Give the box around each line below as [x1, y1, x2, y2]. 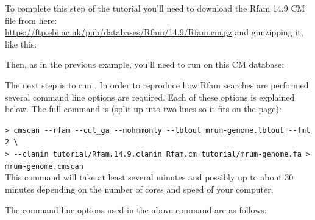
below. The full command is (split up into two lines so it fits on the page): [5, 102, 281, 115]
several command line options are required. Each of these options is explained [5, 90, 295, 103]
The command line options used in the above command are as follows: [5, 203, 267, 216]
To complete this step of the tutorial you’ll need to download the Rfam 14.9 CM [5, 2, 305, 14]
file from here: [5, 13, 57, 26]
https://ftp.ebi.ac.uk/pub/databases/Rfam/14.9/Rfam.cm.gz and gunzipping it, [5, 26, 303, 38]
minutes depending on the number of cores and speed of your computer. [5, 182, 274, 195]
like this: [5, 37, 37, 50]
